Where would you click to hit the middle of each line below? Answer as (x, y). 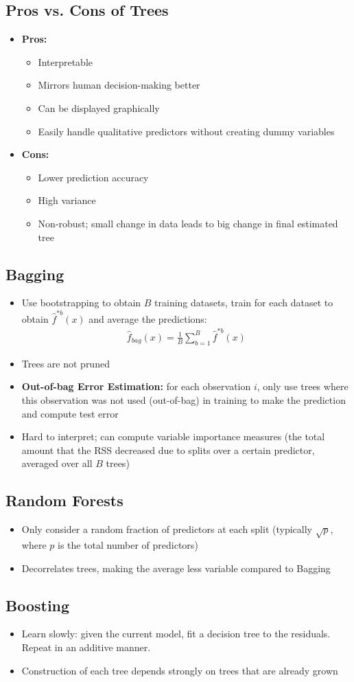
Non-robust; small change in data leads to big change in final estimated (188, 223)
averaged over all (57, 463)
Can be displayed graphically (99, 107)
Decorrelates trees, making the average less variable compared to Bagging (176, 568)
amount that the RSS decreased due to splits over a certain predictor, (168, 450)
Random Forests (64, 500)
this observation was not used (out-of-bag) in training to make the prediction (184, 399)
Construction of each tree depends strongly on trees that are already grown (180, 670)
